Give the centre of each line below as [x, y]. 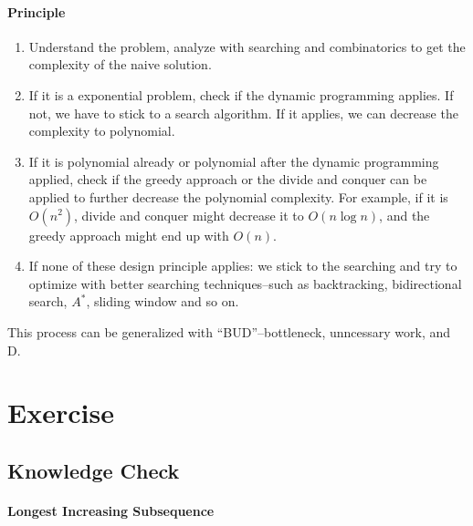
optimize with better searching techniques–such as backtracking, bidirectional [245, 283]
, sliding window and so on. [163, 301]
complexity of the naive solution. [120, 64]
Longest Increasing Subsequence [111, 510]
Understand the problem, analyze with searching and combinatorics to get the [247, 46]
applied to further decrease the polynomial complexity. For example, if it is [238, 196]
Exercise [61, 413]
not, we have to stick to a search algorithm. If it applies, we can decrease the [243, 113]
